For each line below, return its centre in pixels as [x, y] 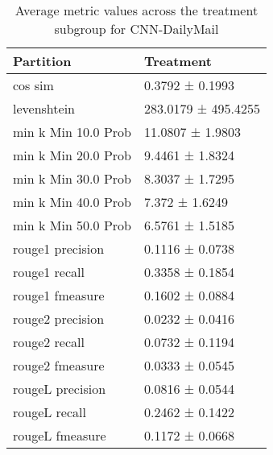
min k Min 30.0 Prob [72, 178]
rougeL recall [50, 412]
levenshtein [44, 108]
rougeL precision [60, 389]
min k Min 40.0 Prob [72, 202]
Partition [42, 61]
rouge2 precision [59, 318]
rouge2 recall [49, 342]
